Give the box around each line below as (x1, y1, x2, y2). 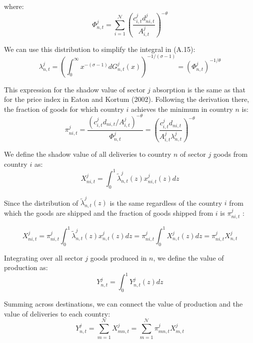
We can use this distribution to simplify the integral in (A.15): (4, 43, 195, 54)
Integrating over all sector (4, 252, 83, 263)
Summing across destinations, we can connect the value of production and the (4, 299, 243, 309)
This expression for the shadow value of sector (4, 84, 145, 94)
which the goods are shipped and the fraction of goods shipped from (4, 208, 213, 218)
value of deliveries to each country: (4, 308, 110, 319)
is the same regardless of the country (109, 197, 222, 208)
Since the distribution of (4, 197, 78, 208)
